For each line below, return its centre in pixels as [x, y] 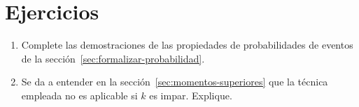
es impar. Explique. [191, 95]
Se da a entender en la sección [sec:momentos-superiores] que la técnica [175, 82]
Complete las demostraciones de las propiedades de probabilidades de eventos [187, 45]
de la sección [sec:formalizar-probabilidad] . [113, 58]
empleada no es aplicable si [79, 95]
